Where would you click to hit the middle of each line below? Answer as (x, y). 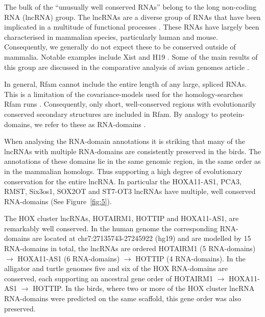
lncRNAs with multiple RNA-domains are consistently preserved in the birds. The (133, 151)
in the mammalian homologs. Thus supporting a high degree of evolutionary (123, 171)
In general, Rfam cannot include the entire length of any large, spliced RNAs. (126, 84)
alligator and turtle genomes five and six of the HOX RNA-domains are (116, 268)
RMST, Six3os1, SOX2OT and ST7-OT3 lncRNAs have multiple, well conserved (130, 191)
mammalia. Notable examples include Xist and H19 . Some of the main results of (131, 56)
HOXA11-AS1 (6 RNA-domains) (69, 258)
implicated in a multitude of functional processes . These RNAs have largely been (132, 27)
